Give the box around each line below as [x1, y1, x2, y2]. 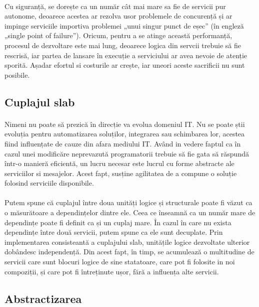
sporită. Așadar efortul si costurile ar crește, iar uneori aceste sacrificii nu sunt [4, 60, 245, 70]
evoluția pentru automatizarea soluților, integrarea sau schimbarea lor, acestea [4, 128, 245, 139]
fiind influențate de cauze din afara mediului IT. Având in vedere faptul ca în [4, 138, 241, 148]
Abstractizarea [4, 290, 82, 306]
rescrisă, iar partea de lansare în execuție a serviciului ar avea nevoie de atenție [4, 50, 247, 60]
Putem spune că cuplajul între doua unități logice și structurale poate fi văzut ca [4, 197, 252, 208]
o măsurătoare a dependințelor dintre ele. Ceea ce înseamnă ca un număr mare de [4, 207, 255, 218]
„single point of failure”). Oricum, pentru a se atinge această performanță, [4, 30, 232, 41]
